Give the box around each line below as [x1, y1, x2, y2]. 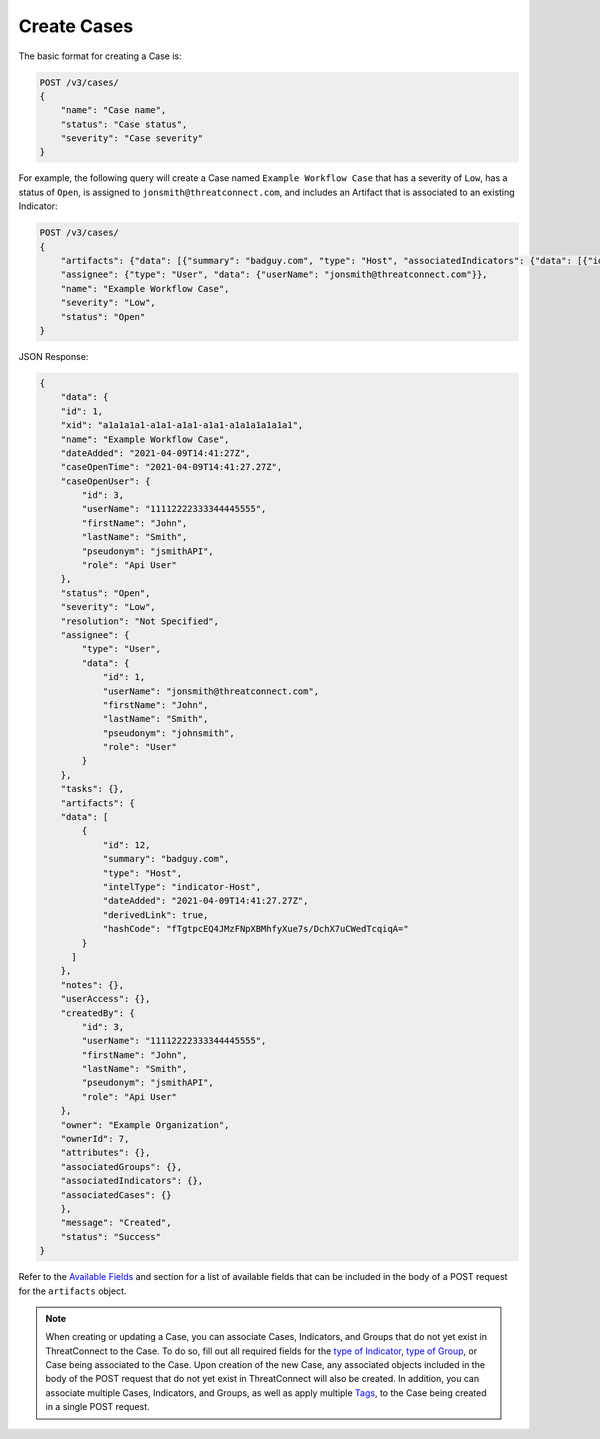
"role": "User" [102, 741, 177, 753]
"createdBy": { [60, 1007, 135, 1019]
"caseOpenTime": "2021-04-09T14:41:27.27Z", [60, 461, 283, 473]
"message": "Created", [60, 1217, 172, 1229]
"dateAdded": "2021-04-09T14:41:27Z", [60, 447, 251, 459]
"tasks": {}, [60, 783, 125, 795]
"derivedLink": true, [102, 909, 209, 920]
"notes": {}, [60, 979, 125, 990]
